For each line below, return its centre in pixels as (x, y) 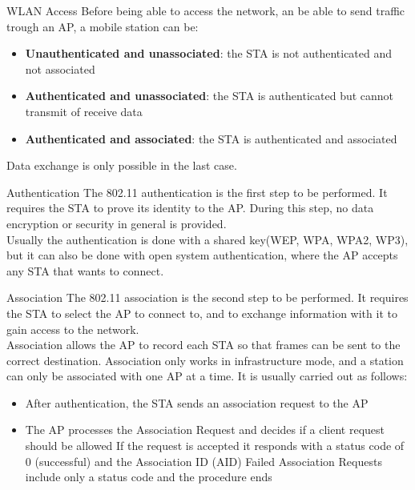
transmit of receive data (84, 111)
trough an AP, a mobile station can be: (103, 26)
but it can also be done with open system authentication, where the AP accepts (202, 255)
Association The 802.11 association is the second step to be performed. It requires (207, 297)
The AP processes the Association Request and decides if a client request (205, 430)
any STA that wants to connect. (85, 270)
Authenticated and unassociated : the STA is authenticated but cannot (210, 96)
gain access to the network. (73, 329)
